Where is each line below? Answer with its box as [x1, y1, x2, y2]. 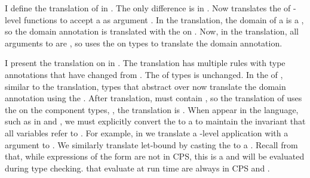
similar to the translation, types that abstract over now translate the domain [5, 80, 286, 92]
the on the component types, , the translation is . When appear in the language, [5, 103, 299, 115]
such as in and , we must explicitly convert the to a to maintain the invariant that [5, 115, 306, 127]
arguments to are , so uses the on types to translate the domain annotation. [5, 36, 283, 49]
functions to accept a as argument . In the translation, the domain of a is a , [23, 13, 304, 26]
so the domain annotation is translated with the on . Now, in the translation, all [5, 25, 299, 38]
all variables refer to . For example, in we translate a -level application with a [5, 126, 288, 139]
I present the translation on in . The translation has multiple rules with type [5, 57, 286, 69]
